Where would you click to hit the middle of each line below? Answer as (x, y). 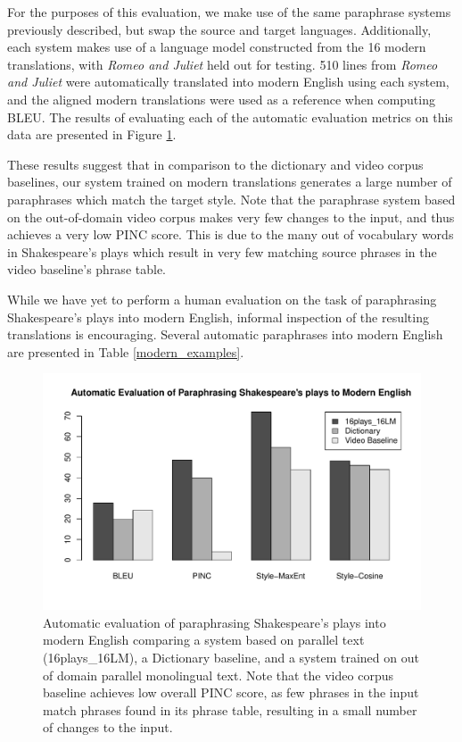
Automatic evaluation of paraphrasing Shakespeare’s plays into (214, 622)
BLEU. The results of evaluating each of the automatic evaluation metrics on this (230, 117)
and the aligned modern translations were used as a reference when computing (221, 99)
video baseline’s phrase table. (87, 269)
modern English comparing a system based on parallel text (204, 640)
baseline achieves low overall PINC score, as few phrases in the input (231, 692)
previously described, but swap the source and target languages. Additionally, (219, 29)
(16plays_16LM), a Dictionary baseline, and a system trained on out (231, 658)
